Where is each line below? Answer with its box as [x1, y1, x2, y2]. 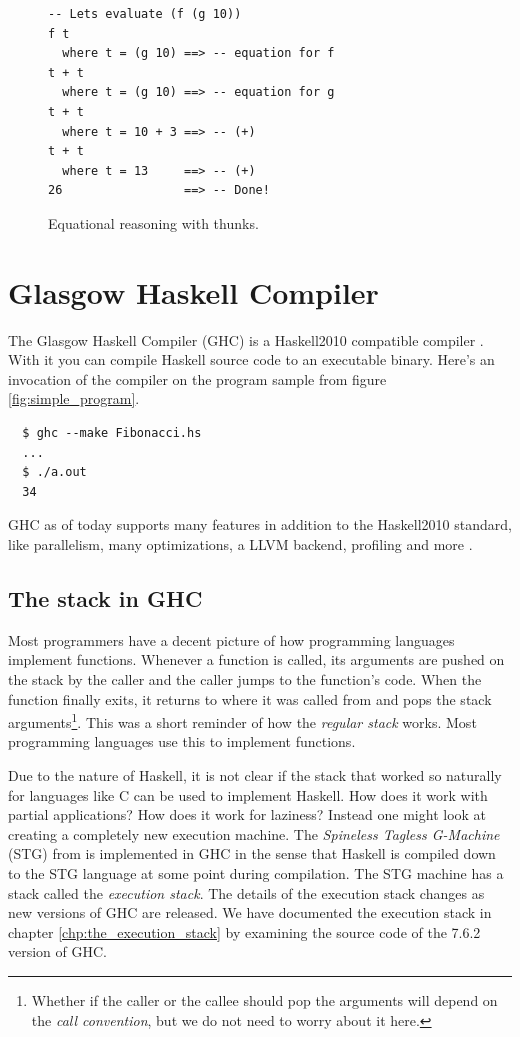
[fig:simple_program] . [8, 388, 140, 409]
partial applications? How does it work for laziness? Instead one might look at [8, 804, 487, 825]
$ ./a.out [22, 465, 87, 480]
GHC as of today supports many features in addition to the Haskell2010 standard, [8, 514, 512, 535]
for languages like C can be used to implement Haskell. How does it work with [8, 784, 488, 805]
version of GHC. [8, 941, 107, 962]
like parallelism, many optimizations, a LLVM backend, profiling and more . [8, 534, 473, 554]
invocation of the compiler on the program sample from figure [8, 368, 387, 389]
